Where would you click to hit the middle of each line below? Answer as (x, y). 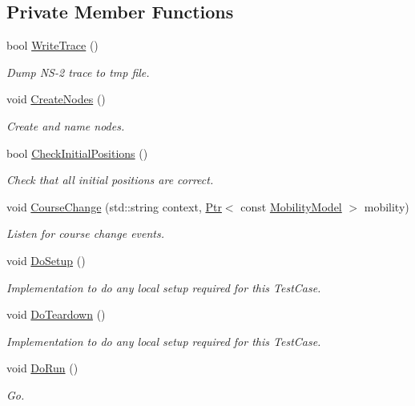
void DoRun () (42, 368)
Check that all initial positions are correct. (110, 180)
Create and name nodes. (66, 125)
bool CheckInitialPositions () (77, 153)
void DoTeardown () (56, 314)
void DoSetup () (46, 260)
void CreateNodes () (56, 99)
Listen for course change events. (85, 233)
